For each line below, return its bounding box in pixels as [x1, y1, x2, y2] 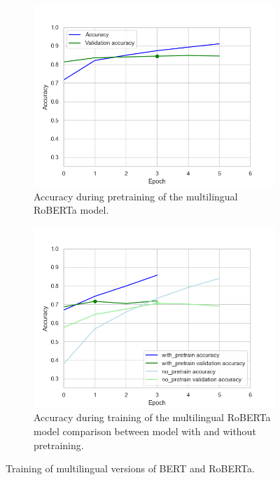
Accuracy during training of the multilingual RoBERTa [34, 410, 271, 425]
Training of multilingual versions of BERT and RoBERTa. [6, 461, 255, 476]
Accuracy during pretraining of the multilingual [34, 188, 238, 203]
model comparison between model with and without [34, 423, 256, 438]
